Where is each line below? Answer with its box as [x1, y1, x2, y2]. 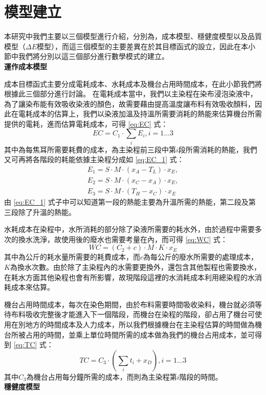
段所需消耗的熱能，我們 [178, 144, 257, 154]
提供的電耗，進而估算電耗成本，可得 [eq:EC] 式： [4, 118, 168, 129]
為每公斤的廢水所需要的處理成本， [143, 251, 258, 262]
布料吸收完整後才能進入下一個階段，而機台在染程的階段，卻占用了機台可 [11, 309, 255, 320]
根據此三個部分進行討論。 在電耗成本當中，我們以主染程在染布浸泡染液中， [4, 88, 257, 99]
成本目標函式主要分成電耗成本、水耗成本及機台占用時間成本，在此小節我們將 [4, 78, 262, 89]
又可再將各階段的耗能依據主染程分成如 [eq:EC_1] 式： [4, 154, 184, 165]
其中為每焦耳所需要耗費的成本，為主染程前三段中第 [4, 144, 176, 154]
